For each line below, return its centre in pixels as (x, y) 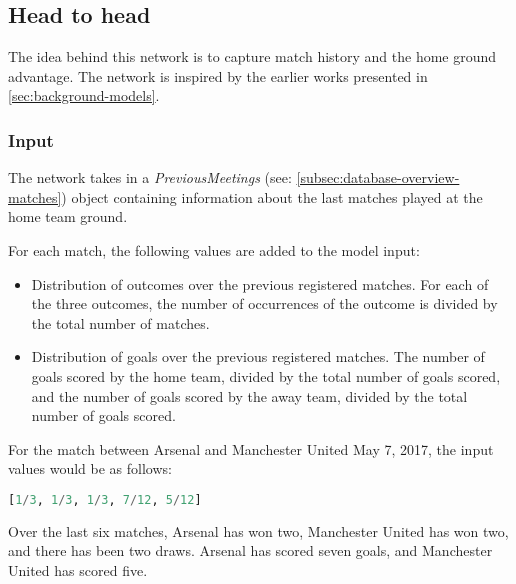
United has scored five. (78, 569)
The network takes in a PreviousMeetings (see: (150, 177)
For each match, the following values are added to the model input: (214, 249)
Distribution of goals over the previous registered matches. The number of (258, 356)
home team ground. (68, 216)
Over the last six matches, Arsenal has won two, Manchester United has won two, (258, 530)
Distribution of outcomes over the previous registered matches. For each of (260, 283)
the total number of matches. (120, 322)
